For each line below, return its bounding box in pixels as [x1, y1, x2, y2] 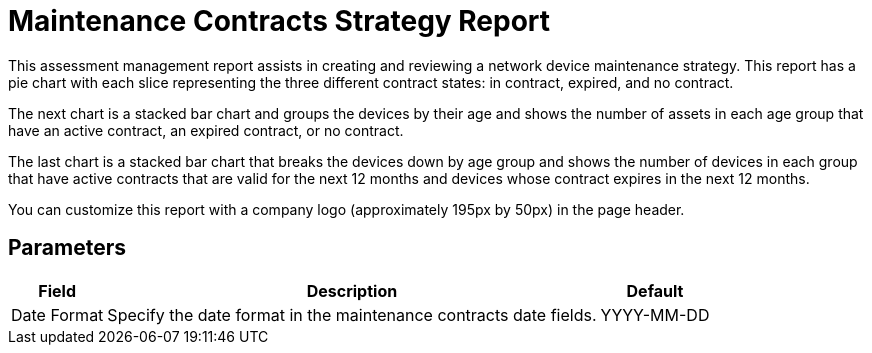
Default [626, 280, 684, 301]
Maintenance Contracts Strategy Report [8, 4, 551, 38]
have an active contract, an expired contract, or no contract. [8, 121, 404, 139]
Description [306, 280, 398, 301]
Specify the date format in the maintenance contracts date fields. [107, 304, 597, 325]
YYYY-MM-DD [600, 304, 710, 325]
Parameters [8, 235, 126, 261]
